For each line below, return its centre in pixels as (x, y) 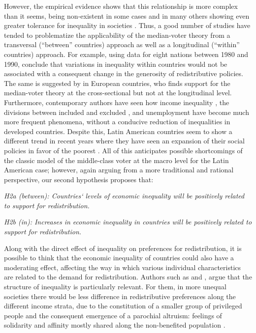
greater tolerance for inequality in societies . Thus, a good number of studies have (127, 25)
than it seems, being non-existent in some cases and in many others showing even (127, 15)
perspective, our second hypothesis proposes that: (79, 179)
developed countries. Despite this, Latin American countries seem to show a (118, 131)
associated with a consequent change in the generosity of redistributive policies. (124, 73)
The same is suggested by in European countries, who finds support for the (117, 83)
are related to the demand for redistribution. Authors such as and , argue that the (128, 277)
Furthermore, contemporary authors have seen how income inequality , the (117, 102)
